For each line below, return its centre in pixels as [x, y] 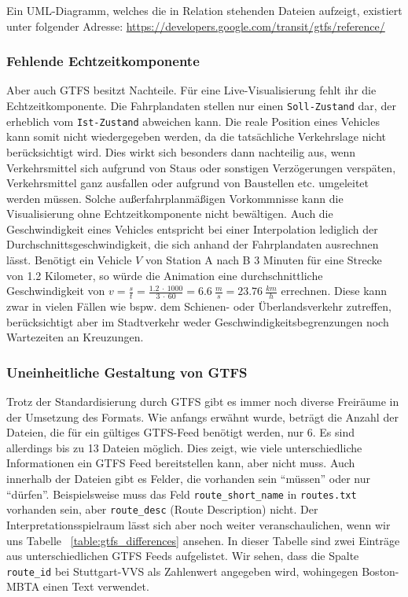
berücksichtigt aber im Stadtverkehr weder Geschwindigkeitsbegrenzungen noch [198, 321]
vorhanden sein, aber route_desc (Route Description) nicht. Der [162, 509]
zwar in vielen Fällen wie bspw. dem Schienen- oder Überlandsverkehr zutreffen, [199, 306]
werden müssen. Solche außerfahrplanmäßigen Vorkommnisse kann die [175, 198]
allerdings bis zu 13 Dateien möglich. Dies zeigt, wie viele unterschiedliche [184, 447]
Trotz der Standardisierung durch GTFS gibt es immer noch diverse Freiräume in [203, 402]
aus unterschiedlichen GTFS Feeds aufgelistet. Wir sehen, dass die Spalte [183, 556]
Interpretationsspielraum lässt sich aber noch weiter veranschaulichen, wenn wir [198, 524]
